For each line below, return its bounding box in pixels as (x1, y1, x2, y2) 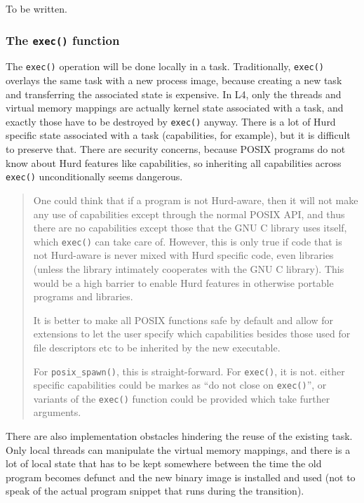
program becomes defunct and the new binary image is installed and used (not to (6, 469, 356, 484)
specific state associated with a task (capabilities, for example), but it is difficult (6, 128, 351, 142)
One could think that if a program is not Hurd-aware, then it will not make (33, 192, 358, 207)
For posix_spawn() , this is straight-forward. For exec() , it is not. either (33, 363, 345, 378)
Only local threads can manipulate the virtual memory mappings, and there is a (6, 442, 351, 457)
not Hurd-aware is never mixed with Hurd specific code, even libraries (33, 248, 334, 262)
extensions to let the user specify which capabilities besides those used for (33, 326, 351, 341)
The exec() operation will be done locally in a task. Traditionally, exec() (6, 59, 325, 74)
